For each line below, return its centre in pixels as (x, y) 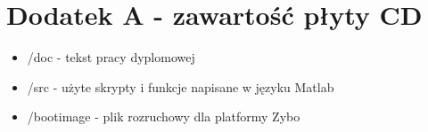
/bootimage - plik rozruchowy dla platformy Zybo (164, 116)
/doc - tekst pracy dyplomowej (111, 57)
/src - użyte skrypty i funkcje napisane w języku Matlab (181, 86)
